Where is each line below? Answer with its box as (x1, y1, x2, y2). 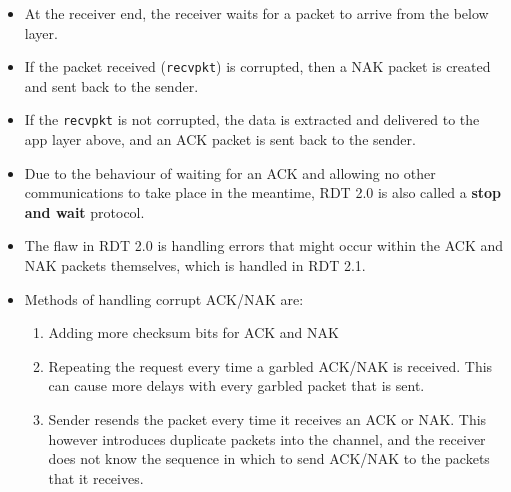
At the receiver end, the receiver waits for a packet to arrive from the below (24, 3, 489, 23)
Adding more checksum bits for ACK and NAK (48, 322, 339, 343)
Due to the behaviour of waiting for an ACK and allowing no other (24, 162, 436, 183)
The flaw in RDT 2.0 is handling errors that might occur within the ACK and (24, 235, 504, 256)
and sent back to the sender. (24, 75, 199, 96)
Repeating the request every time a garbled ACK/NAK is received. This (48, 355, 493, 376)
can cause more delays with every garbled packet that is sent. (48, 375, 425, 396)
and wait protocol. (24, 201, 145, 222)
